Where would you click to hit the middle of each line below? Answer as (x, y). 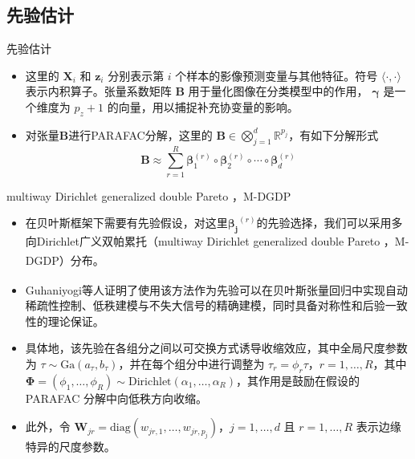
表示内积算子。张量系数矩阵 (98, 91)
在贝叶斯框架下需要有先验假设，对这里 (126, 223)
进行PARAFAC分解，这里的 (140, 134)
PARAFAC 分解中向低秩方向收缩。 (116, 398)
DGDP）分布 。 (65, 260)
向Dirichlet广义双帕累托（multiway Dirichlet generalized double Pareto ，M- (217, 241)
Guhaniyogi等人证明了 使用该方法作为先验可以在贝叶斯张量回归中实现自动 (216, 289)
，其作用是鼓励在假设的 (298, 380)
